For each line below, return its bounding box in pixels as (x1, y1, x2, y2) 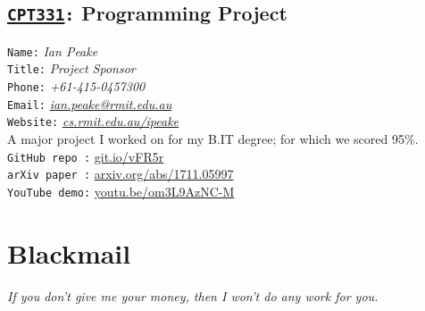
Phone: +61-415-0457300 (7, 77, 146, 96)
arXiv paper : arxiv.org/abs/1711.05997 (7, 164, 234, 183)
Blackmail (7, 234, 131, 271)
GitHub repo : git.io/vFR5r (7, 147, 164, 165)
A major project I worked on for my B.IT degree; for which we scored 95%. (7, 130, 419, 148)
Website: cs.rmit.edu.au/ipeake (7, 112, 179, 130)
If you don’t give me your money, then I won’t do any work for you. (7, 286, 379, 305)
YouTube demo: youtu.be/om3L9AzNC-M (7, 181, 235, 200)
